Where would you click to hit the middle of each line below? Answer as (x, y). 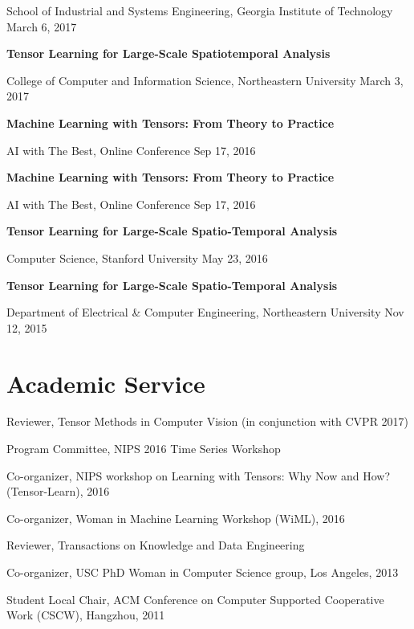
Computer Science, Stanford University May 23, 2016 (137, 257)
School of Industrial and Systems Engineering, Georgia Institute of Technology (200, 10)
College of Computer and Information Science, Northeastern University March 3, (205, 80)
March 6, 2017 (42, 26)
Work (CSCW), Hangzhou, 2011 (86, 615)
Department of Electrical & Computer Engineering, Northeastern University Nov (205, 312)
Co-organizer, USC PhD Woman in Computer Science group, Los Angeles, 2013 (203, 572)
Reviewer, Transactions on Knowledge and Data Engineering (156, 545)
